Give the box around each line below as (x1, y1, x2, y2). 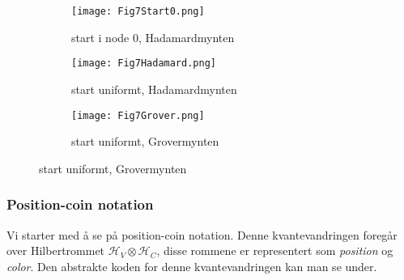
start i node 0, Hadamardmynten (71, 28, 235, 45)
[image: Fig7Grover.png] (71, 109, 205, 121)
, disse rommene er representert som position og (156, 242, 393, 259)
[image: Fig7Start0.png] (71, 6, 205, 17)
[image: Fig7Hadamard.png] (71, 57, 216, 70)
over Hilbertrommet (6, 242, 105, 259)
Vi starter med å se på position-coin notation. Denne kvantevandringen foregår (6, 226, 398, 243)
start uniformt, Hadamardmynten (71, 80, 237, 97)
